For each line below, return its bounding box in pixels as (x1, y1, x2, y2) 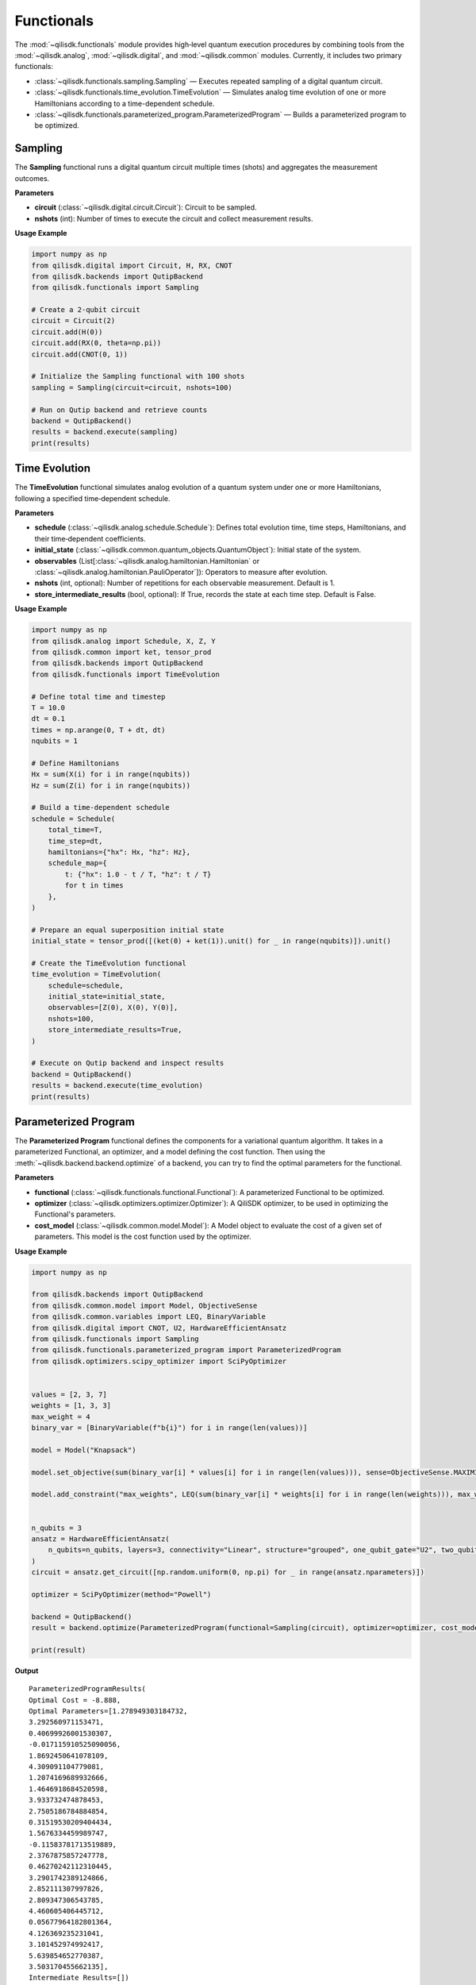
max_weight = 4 (31, 1412, 90, 1421)
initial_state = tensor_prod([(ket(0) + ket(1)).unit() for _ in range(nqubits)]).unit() (31, 937, 392, 946)
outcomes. (14, 173, 50, 183)
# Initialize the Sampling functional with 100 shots (31, 372, 245, 381)
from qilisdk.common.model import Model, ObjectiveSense (31, 1301, 258, 1310)
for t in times (64, 881, 125, 890)
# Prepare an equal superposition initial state (31, 925, 225, 935)
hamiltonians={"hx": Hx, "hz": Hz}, (48, 847, 190, 857)
